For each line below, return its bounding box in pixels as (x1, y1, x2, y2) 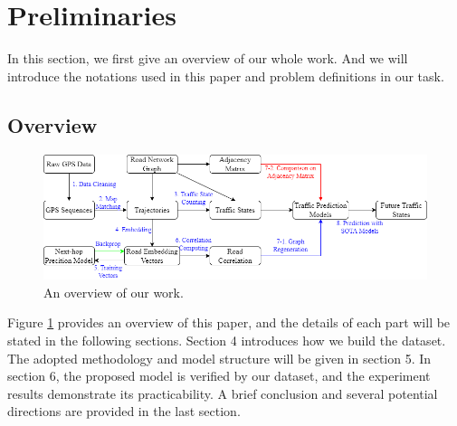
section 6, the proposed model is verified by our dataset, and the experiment (7, 366, 431, 385)
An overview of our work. (43, 282, 184, 301)
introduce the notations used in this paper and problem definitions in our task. (7, 66, 444, 85)
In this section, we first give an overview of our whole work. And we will (7, 49, 408, 68)
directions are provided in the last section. (7, 402, 241, 421)
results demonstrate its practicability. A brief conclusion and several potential (7, 383, 438, 402)
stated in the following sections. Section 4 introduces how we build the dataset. (7, 331, 446, 350)
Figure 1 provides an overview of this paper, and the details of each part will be (7, 313, 451, 332)
